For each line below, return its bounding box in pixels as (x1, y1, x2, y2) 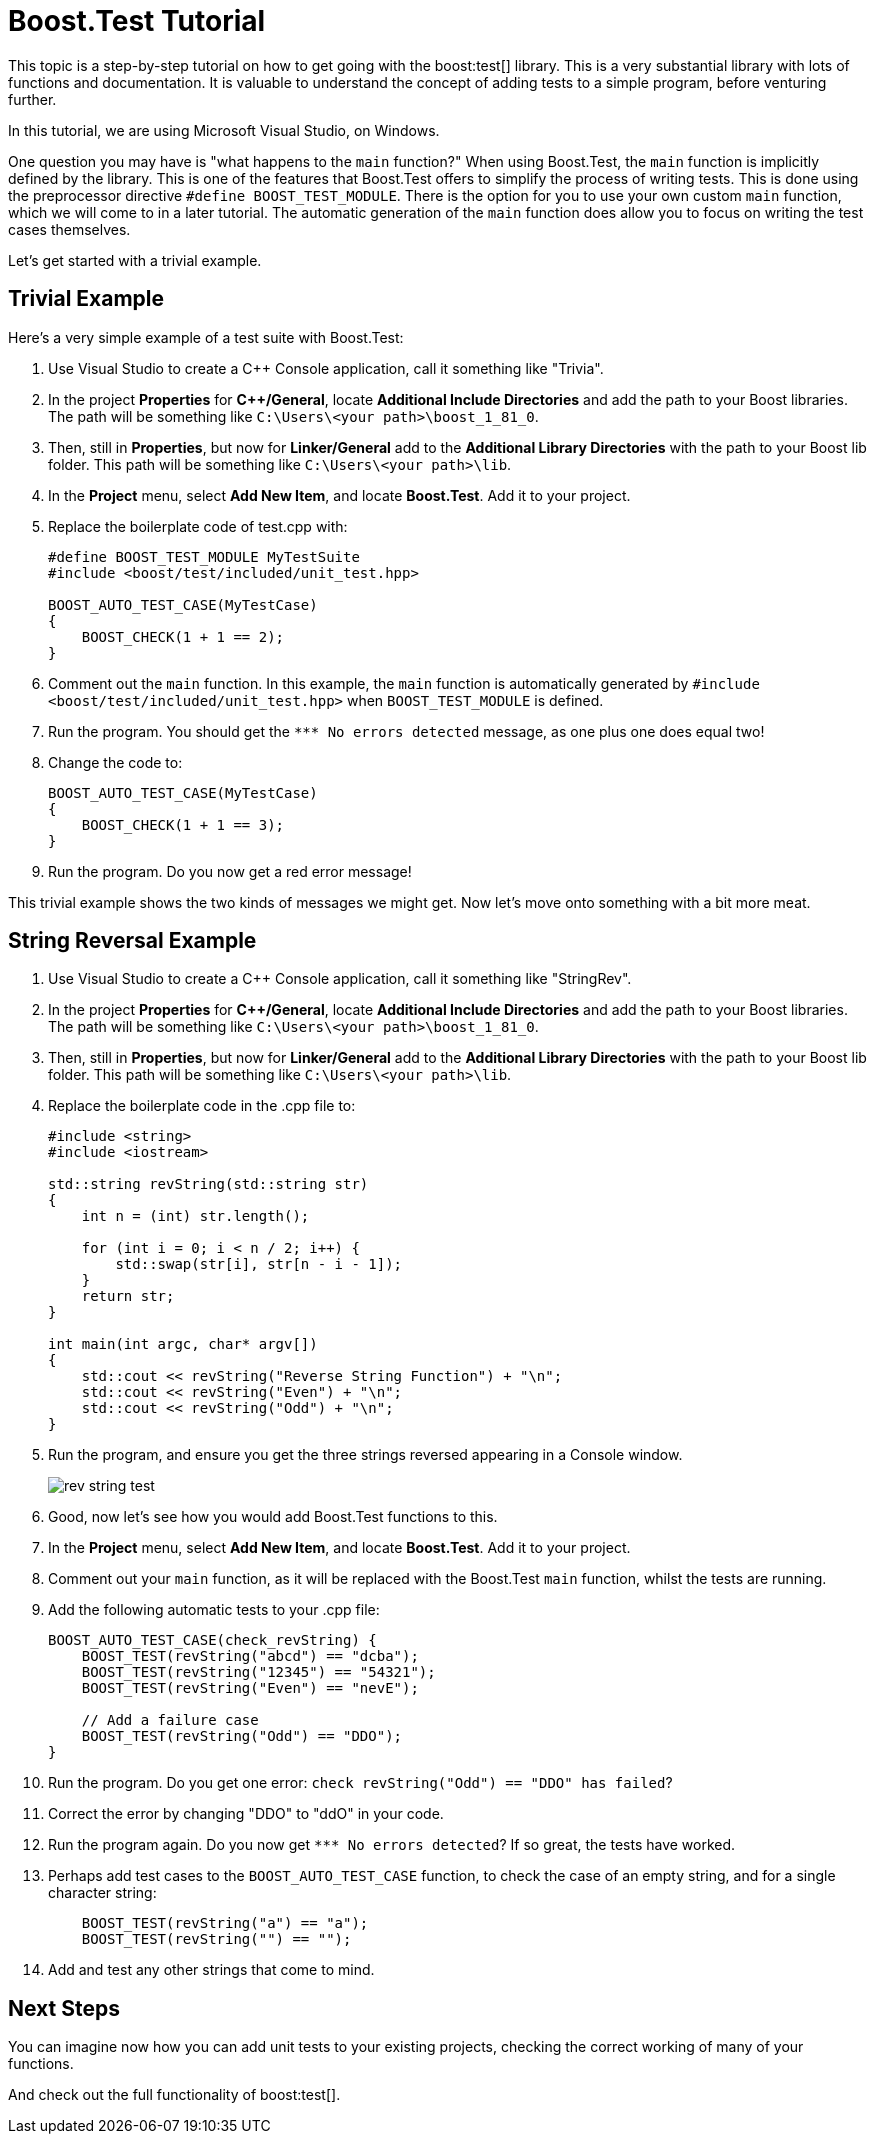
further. (8, 90, 57, 108)
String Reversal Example (8, 928, 257, 954)
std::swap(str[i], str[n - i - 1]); (115, 1256, 403, 1273)
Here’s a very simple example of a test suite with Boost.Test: (8, 328, 404, 346)
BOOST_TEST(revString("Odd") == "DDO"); (81, 1728, 403, 1745)
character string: (48, 1884, 157, 1902)
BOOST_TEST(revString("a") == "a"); (81, 1915, 369, 1932)
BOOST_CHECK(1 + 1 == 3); (81, 816, 285, 833)
